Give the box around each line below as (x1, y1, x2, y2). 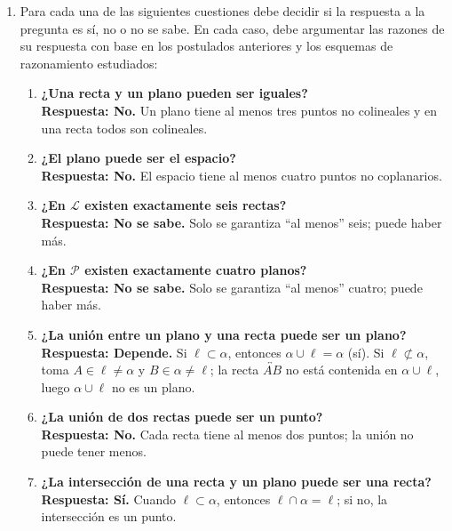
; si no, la (337, 489, 388, 508)
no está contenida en (285, 360, 398, 379)
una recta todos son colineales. (41, 118, 208, 137)
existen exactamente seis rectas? (84, 196, 287, 214)
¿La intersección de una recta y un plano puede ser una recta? (41, 472, 432, 491)
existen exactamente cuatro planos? (84, 261, 307, 279)
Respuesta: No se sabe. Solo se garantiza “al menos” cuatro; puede (41, 278, 423, 296)
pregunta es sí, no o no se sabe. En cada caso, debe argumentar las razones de (20, 19, 445, 37)
